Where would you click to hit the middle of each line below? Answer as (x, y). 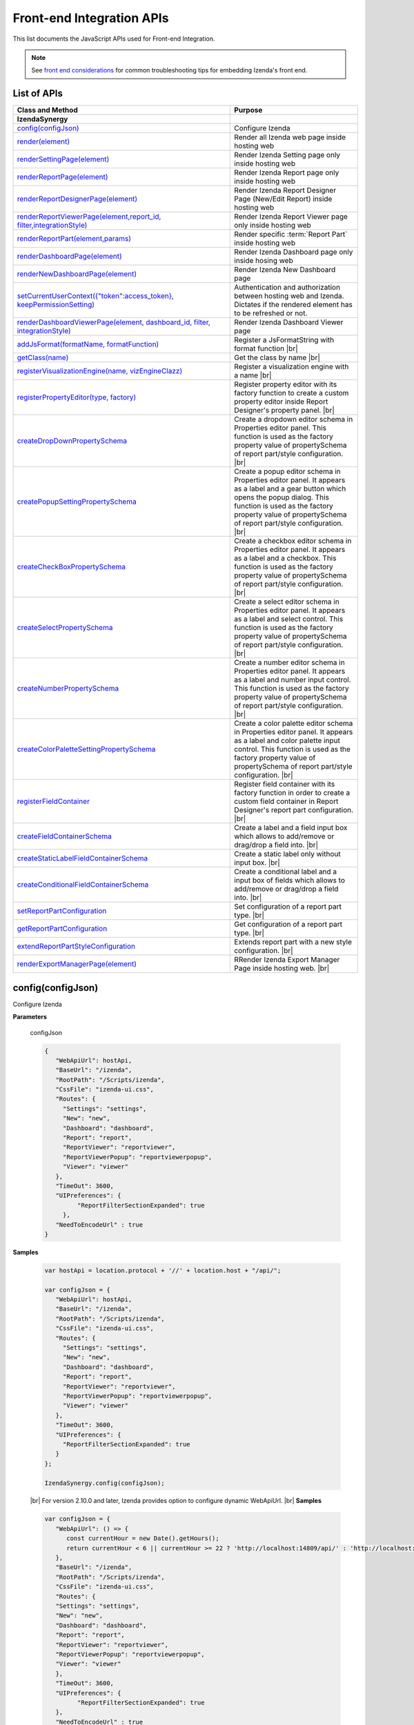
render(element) (43, 141)
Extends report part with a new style (293, 942)
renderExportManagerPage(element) (77, 964)
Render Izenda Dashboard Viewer (289, 322)
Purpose (248, 110)
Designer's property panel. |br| (284, 411)
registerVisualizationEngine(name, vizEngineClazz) (100, 371)
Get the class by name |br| (277, 357)
